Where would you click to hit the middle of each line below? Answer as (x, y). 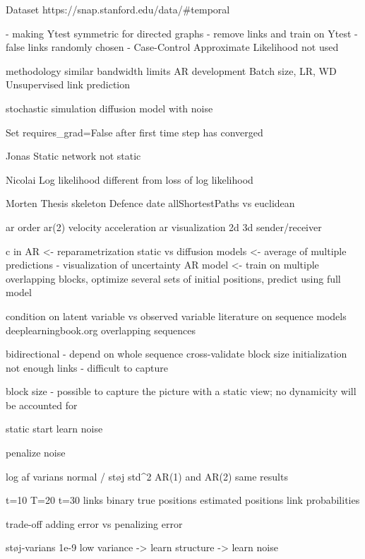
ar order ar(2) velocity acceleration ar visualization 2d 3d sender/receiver (164, 226)
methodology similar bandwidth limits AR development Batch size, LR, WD (171, 70)
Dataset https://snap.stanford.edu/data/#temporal (118, 9)
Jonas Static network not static (73, 156)
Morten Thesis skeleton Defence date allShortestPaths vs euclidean (150, 203)
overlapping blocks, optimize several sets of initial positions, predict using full (173, 278)
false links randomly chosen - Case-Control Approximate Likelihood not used (172, 47)
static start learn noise (54, 429)
